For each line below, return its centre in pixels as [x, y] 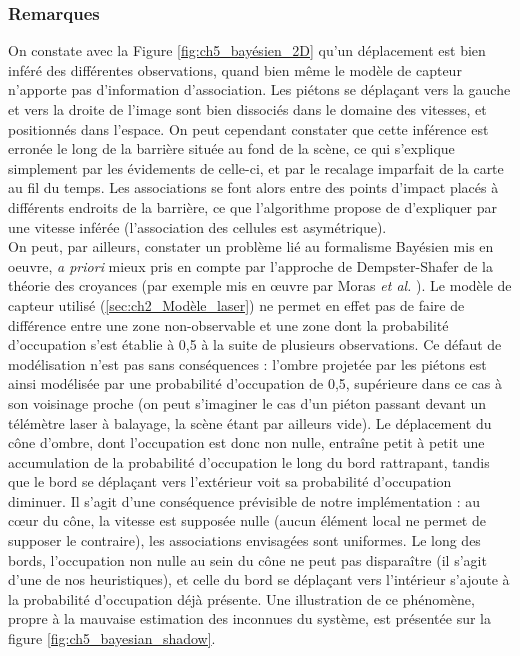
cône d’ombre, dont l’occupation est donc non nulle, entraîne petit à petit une [246, 442]
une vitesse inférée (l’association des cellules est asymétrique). [197, 226]
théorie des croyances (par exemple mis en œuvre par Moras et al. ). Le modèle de [260, 285]
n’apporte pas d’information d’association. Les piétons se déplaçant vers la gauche [259, 89]
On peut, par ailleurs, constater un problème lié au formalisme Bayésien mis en [251, 246]
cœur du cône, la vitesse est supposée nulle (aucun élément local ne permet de [247, 520]
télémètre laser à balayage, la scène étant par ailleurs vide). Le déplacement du [250, 422]
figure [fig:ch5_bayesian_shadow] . [112, 638]
